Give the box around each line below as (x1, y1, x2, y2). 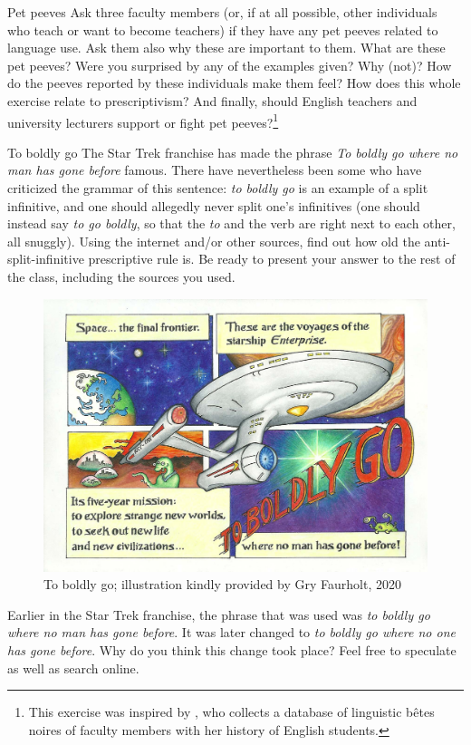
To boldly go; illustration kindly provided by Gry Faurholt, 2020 (43, 575, 401, 594)
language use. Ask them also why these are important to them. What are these (7, 38, 446, 57)
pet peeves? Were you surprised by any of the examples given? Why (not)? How (7, 55, 452, 74)
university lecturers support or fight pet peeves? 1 (7, 110, 279, 131)
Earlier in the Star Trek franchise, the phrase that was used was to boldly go (7, 605, 430, 624)
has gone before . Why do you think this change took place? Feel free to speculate (7, 640, 457, 659)
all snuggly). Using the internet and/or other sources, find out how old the (7, 231, 420, 250)
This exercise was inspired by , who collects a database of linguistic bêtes (28, 702, 435, 721)
